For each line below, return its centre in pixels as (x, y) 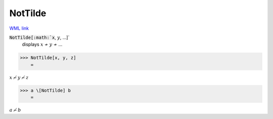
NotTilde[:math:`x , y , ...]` (39, 37)
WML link (19, 28)
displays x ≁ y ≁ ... (42, 44)
